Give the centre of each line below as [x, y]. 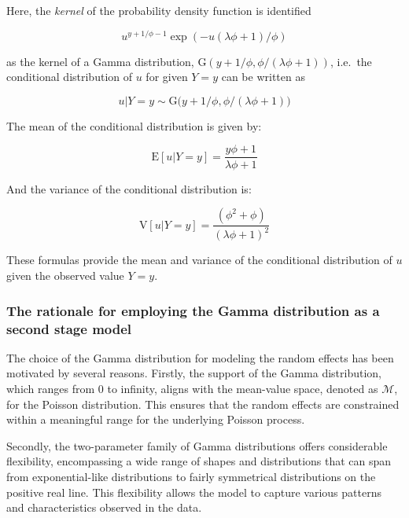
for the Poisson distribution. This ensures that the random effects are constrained [203, 404]
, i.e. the [351, 61]
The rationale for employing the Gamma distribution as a [193, 310]
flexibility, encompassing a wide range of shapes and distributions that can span [199, 461]
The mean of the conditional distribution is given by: [134, 125]
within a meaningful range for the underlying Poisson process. [156, 419]
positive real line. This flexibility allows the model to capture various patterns [194, 492]
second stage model [69, 328]
